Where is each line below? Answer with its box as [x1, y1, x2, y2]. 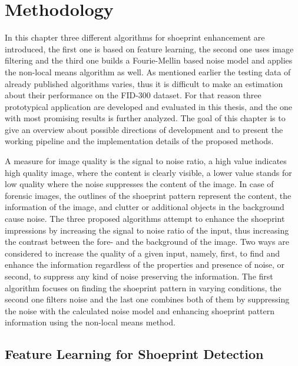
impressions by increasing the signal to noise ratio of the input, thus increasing [5, 224, 289, 236]
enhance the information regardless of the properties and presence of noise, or [5, 258, 285, 271]
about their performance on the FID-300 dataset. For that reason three [5, 89, 261, 101]
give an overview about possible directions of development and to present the [5, 123, 283, 135]
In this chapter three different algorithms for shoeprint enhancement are [5, 31, 265, 44]
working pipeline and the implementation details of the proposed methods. [5, 135, 274, 147]
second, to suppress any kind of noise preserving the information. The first [5, 270, 273, 282]
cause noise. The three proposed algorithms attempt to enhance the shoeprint [5, 212, 285, 225]
